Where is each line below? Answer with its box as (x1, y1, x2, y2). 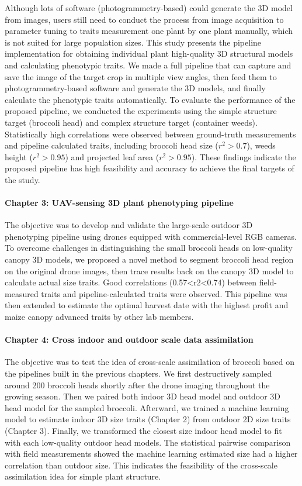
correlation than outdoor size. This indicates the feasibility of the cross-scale (5, 459, 277, 471)
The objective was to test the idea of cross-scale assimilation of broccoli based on (5, 356, 295, 368)
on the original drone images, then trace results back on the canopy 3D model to (5, 264, 294, 277)
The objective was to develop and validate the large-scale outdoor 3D (5, 219, 253, 231)
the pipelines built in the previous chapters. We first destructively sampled (5, 367, 272, 380)
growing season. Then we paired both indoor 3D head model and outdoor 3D (5, 390, 281, 402)
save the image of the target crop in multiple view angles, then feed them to (5, 70, 277, 82)
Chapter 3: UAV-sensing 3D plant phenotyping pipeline (5, 197, 234, 209)
